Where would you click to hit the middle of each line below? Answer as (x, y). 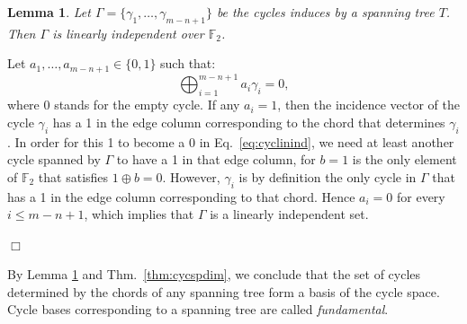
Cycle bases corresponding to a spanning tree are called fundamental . (198, 309)
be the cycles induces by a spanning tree (325, 12)
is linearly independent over (128, 33)
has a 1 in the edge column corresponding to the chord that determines (249, 122)
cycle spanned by (54, 159)
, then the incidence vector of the (368, 105)
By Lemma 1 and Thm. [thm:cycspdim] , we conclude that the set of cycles (214, 274)
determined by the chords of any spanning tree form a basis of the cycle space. (224, 291)
